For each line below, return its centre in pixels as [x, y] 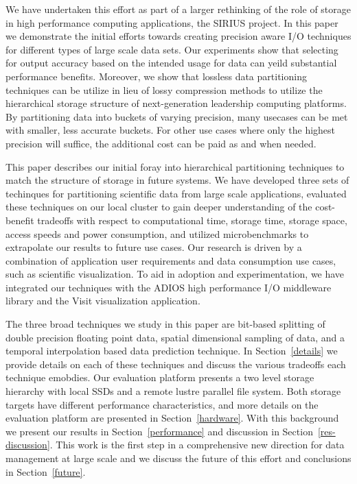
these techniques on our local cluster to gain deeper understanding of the [159, 207]
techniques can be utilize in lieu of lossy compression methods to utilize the [164, 89]
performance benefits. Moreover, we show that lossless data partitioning [156, 76]
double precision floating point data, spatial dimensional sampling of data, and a [175, 337]
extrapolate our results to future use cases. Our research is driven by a [154, 247]
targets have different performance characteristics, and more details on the [162, 404]
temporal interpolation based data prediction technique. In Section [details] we [172, 351]
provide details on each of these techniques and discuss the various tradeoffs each [176, 364]
